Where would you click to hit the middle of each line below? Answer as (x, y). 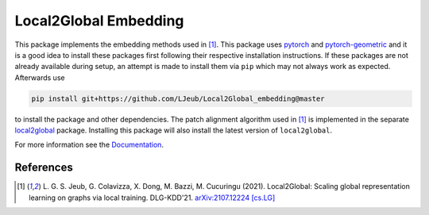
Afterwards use (40, 77)
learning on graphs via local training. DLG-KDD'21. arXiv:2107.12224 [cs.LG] (152, 198)
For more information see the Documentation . (89, 145)
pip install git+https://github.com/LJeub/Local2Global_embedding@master (178, 98)
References (44, 168)
